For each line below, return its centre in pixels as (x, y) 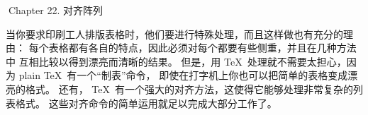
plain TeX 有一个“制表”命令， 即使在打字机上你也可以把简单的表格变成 (183, 75)
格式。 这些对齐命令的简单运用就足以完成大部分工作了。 (146, 103)
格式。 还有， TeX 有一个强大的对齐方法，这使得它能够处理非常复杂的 (189, 89)
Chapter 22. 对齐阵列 (55, 10)
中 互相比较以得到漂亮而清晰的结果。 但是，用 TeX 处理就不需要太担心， (176, 61)
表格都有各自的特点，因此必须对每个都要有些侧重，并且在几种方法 (202, 48)
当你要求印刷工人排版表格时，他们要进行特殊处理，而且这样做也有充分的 (174, 34)
